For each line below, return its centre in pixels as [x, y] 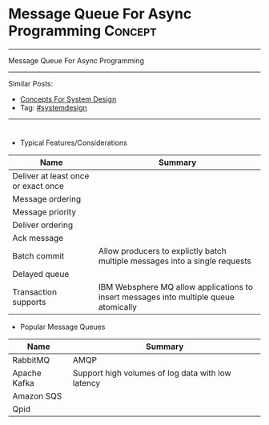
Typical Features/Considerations [74, 142]
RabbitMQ [31, 359]
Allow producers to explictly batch [162, 251]
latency [86, 383]
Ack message [38, 238]
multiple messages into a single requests [175, 261]
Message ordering [47, 198]
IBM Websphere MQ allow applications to [176, 287]
